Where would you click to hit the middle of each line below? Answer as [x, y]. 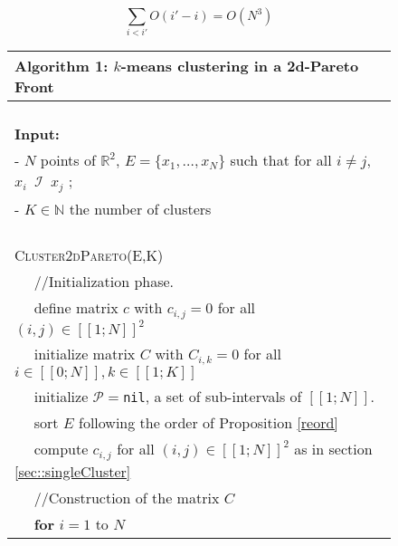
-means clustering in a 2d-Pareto [240, 66]
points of [68, 160]
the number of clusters [140, 209]
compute [61, 449]
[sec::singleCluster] [73, 472]
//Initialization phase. [104, 282]
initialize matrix [85, 354]
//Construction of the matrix [127, 498]
